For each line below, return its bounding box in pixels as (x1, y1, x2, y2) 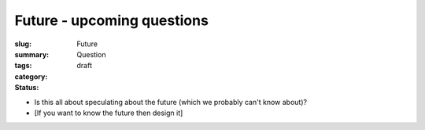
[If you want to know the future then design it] (34, 108, 183, 117)
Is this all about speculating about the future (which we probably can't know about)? (34, 97, 307, 107)
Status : (14, 83, 39, 92)
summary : (14, 49, 50, 59)
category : (14, 71, 48, 81)
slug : (14, 39, 31, 49)
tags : (14, 61, 32, 70)
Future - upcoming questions (14, 12, 209, 29)
